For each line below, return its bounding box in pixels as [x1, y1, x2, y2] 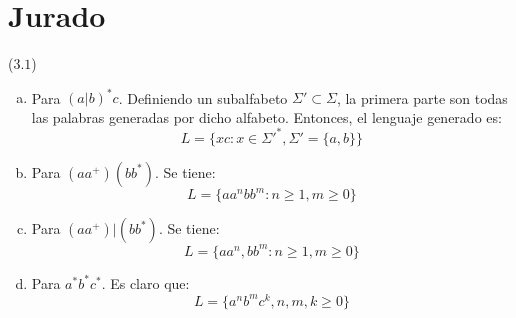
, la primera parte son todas [336, 87, 508, 108]
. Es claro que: [101, 272, 190, 293]
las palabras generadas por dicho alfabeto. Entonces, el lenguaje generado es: [31, 106, 502, 127]
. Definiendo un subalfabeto [118, 87, 288, 108]
